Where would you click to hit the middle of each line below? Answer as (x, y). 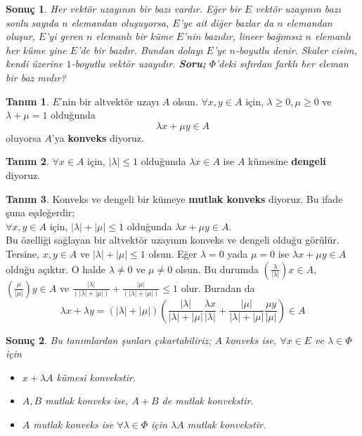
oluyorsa (24, 137)
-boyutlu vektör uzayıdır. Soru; (138, 64)
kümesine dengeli (287, 161)
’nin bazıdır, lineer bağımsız (243, 36)
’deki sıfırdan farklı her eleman (282, 64)
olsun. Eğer (173, 253)
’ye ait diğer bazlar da (227, 22)
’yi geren (64, 36)
